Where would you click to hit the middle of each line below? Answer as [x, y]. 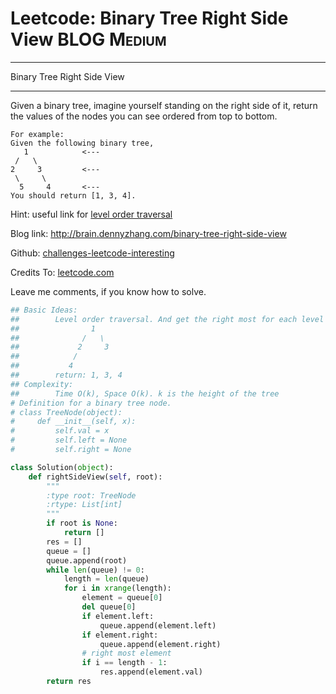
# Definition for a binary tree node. [91, 403]
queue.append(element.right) [160, 644]
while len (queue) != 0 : [95, 570]
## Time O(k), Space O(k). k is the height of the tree [145, 393]
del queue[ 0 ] [109, 607]
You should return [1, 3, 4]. [73, 195]
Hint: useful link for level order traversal [91, 214]
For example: [37, 134]
